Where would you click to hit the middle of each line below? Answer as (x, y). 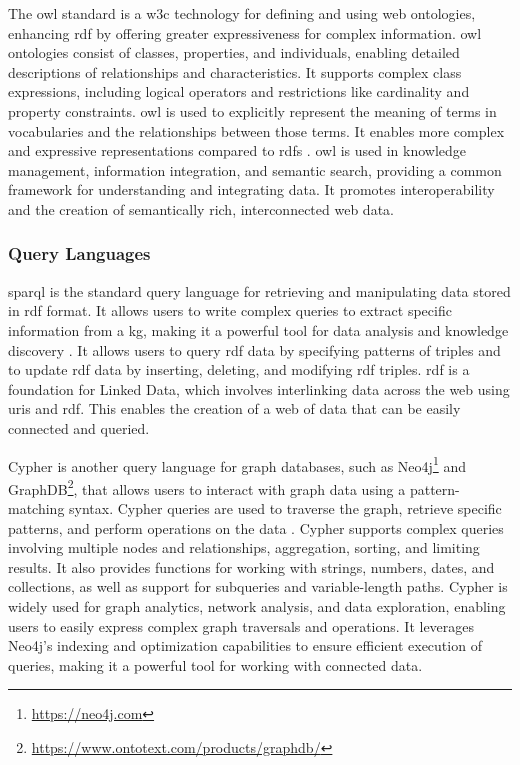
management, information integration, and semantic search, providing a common (255, 169)
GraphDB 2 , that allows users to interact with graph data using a (207, 487)
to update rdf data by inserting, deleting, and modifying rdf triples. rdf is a (239, 369)
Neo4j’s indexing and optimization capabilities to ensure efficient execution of (245, 645)
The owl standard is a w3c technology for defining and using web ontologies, (242, 13)
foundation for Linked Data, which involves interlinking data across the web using (259, 388)
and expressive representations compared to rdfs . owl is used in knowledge (237, 150)
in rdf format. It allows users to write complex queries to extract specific (230, 310)
